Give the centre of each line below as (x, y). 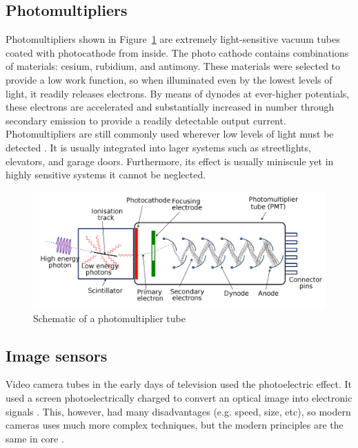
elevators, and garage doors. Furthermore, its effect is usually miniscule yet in (170, 161)
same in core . (35, 438)
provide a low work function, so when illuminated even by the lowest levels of (169, 79)
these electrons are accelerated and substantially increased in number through (170, 107)
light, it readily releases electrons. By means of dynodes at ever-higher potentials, (178, 93)
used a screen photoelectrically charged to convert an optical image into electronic (179, 398)
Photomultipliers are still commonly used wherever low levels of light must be (170, 134)
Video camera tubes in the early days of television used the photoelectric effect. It (179, 384)
